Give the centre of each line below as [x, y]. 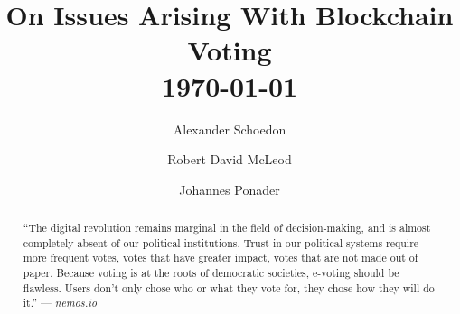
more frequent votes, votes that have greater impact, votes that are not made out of [221, 258]
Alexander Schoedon [230, 129]
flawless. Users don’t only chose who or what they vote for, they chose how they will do [229, 287]
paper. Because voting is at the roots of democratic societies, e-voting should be [211, 273]
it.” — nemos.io [60, 303]
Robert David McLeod [230, 159]
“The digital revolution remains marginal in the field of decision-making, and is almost [227, 228]
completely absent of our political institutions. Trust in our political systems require [221, 242]
